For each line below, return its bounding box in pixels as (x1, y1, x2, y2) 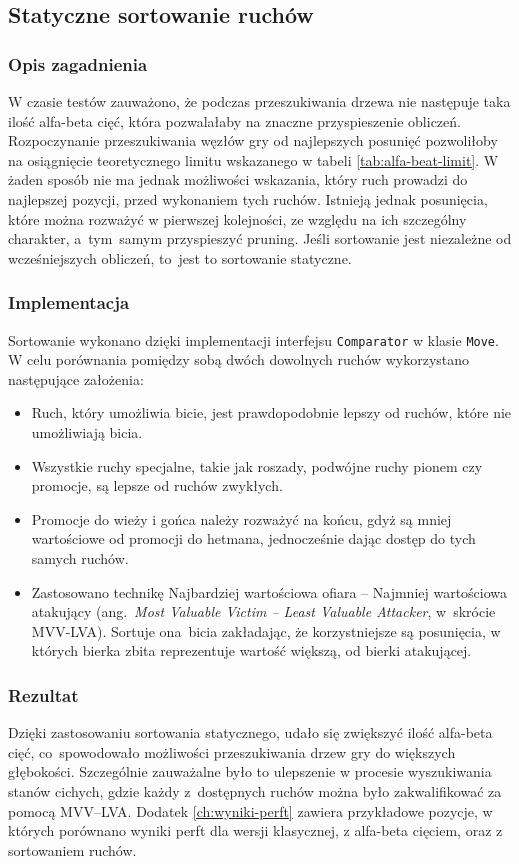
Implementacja (8, 290, 130, 315)
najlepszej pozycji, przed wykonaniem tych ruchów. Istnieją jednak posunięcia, (8, 188, 488, 209)
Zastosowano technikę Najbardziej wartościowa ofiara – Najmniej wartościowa (31, 581, 508, 602)
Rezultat (8, 682, 79, 707)
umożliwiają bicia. (31, 422, 143, 442)
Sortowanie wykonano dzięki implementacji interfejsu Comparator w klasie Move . (8, 329, 499, 350)
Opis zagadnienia (8, 51, 148, 76)
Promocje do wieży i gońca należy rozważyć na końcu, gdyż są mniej (31, 508, 452, 529)
